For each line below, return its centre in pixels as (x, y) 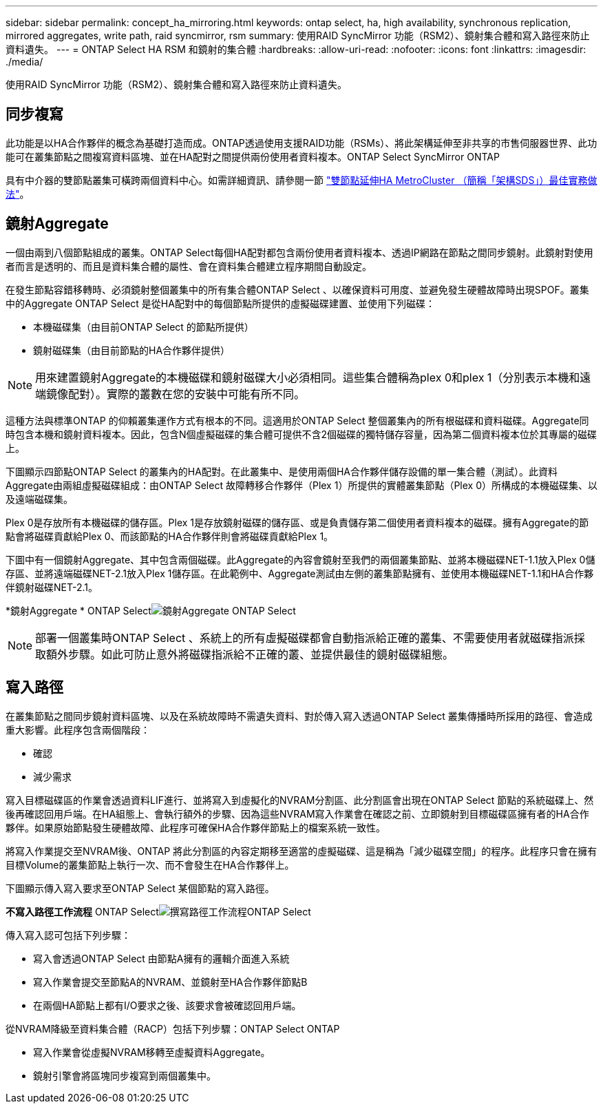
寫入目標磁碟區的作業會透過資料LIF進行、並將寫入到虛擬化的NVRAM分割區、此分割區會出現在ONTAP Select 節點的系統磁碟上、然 (300, 800)
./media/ (24, 62)
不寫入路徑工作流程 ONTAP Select (82, 911)
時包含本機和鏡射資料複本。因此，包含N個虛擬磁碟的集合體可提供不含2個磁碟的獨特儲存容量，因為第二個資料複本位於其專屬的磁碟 (301, 434)
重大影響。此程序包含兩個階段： (78, 729)
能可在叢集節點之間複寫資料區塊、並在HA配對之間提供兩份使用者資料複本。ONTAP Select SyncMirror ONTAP (253, 156)
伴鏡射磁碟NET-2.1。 (52, 587)
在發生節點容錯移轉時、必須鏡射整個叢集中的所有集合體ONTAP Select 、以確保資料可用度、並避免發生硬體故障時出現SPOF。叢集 (297, 289)
